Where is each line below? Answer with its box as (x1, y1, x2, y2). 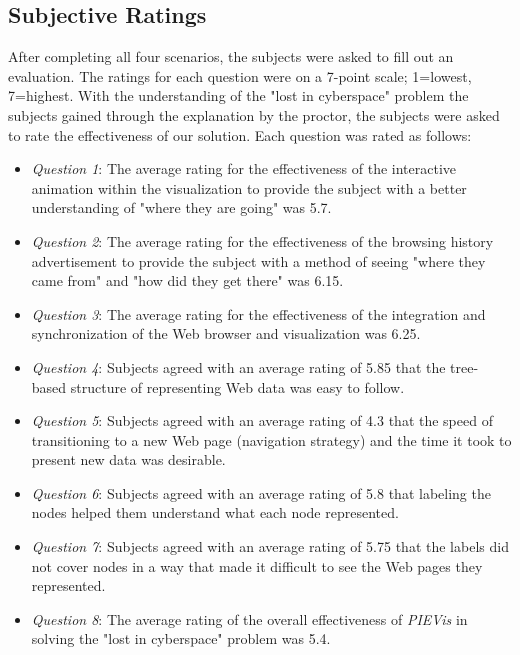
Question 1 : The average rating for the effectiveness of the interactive (31, 158, 457, 179)
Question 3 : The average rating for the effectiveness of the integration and (31, 303, 486, 324)
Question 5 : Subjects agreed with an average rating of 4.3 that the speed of (31, 410, 493, 431)
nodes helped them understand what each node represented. (31, 502, 399, 523)
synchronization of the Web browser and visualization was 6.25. (31, 323, 421, 344)
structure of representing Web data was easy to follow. (70, 376, 405, 397)
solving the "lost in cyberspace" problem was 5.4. (31, 628, 331, 649)
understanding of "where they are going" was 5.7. (31, 197, 332, 218)
